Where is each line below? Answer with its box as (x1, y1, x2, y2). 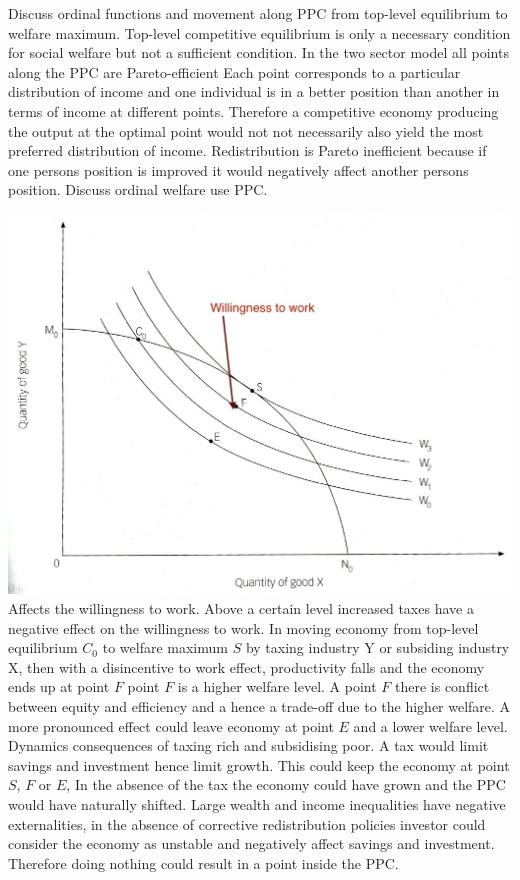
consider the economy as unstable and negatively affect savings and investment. (8, 833, 495, 854)
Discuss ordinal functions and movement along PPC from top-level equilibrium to (8, 3, 508, 23)
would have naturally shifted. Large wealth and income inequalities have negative (8, 793, 506, 814)
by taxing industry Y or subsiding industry (245, 637, 510, 658)
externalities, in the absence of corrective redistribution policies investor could (8, 813, 486, 834)
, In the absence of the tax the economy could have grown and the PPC (66, 774, 506, 795)
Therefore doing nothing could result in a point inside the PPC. (8, 852, 399, 873)
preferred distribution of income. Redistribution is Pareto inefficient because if (8, 140, 487, 161)
